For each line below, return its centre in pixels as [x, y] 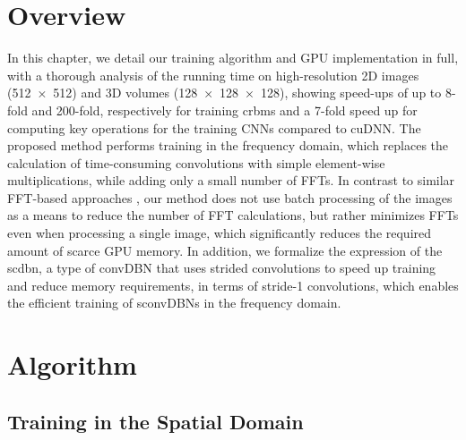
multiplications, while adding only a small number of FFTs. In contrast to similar [231, 180]
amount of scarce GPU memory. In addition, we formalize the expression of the [225, 250]
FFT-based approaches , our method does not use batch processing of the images [230, 197]
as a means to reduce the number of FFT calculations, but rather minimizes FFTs [233, 215]
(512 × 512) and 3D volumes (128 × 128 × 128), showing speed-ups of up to [224, 93]
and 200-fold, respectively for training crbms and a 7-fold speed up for [224, 110]
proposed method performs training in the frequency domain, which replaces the [228, 145]
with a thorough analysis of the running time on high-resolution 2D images [213, 75]
